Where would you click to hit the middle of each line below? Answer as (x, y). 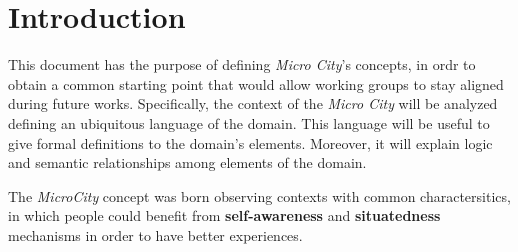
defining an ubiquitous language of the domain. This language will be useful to (249, 122)
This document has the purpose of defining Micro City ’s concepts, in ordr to (242, 64)
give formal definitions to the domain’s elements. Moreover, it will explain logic (250, 142)
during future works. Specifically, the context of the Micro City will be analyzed (253, 103)
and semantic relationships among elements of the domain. (187, 162)
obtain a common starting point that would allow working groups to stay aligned (256, 83)
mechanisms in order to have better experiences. (155, 234)
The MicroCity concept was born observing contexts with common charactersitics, (259, 195)
